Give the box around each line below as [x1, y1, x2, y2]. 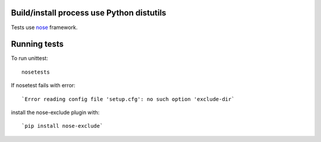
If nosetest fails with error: [11, 82, 75, 89]
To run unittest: [11, 55, 49, 62]
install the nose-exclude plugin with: [11, 109, 100, 116]
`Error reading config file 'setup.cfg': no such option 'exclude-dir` [21, 96, 235, 102]
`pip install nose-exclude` [21, 122, 103, 130]
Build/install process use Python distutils [11, 8, 166, 18]
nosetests [21, 68, 50, 75]
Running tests [11, 39, 64, 49]
